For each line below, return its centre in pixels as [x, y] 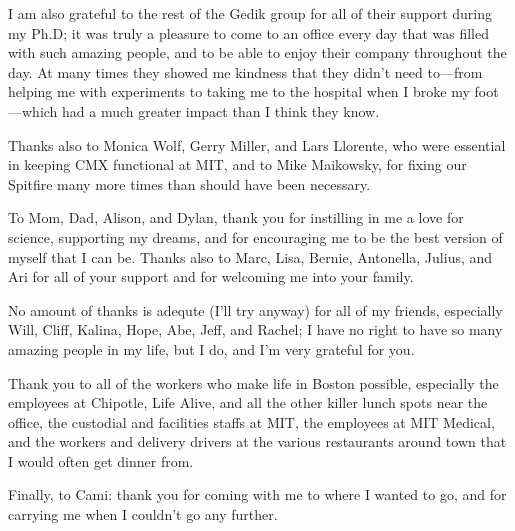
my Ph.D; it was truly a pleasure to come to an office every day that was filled [248, 32]
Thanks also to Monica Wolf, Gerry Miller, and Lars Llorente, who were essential [257, 144]
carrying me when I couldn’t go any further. [143, 514]
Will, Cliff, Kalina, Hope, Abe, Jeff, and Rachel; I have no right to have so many [255, 329]
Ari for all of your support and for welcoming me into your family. [211, 276]
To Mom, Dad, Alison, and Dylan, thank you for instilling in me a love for [236, 217]
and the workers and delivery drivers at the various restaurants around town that [257, 441]
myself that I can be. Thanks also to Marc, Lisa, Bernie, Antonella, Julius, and [250, 256]
